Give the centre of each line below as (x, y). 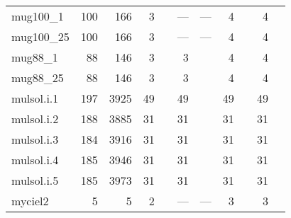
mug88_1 (35, 57)
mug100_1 (38, 16)
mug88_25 (38, 78)
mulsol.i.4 (35, 160)
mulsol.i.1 (35, 98)
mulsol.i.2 (35, 119)
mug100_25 (40, 36)
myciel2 (30, 201)
